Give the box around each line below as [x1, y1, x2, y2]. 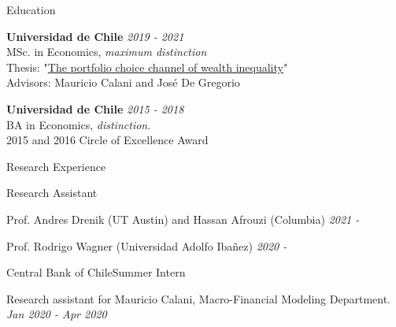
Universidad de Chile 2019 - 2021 [6, 28, 184, 44]
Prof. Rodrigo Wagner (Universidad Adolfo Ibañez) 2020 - [6, 237, 287, 254]
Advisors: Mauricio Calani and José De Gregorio [6, 74, 240, 91]
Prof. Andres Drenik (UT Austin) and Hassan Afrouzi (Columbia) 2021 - [6, 210, 360, 227]
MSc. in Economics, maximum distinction [6, 43, 207, 60]
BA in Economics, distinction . [6, 116, 151, 132]
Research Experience [6, 158, 106, 174]
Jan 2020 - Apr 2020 [6, 306, 107, 322]
